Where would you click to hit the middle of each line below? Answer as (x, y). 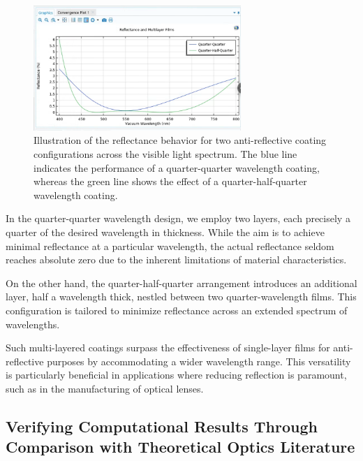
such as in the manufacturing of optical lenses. (105, 388)
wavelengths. (33, 324)
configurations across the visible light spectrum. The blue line (165, 154)
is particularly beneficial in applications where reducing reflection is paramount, (176, 375)
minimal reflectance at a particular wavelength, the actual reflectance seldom (170, 246)
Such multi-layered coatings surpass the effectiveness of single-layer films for (168, 347)
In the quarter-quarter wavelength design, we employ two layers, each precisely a (178, 218)
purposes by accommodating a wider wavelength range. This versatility (199, 361)
